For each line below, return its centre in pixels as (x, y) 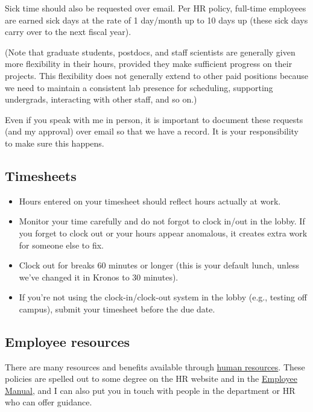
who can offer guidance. (49, 402)
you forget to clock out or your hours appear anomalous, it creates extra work (163, 233)
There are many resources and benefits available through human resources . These (155, 366)
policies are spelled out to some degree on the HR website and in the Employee (151, 379)
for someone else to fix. (61, 245)
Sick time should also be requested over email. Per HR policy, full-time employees (156, 8)
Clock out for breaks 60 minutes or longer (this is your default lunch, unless (159, 265)
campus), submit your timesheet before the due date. (117, 309)
